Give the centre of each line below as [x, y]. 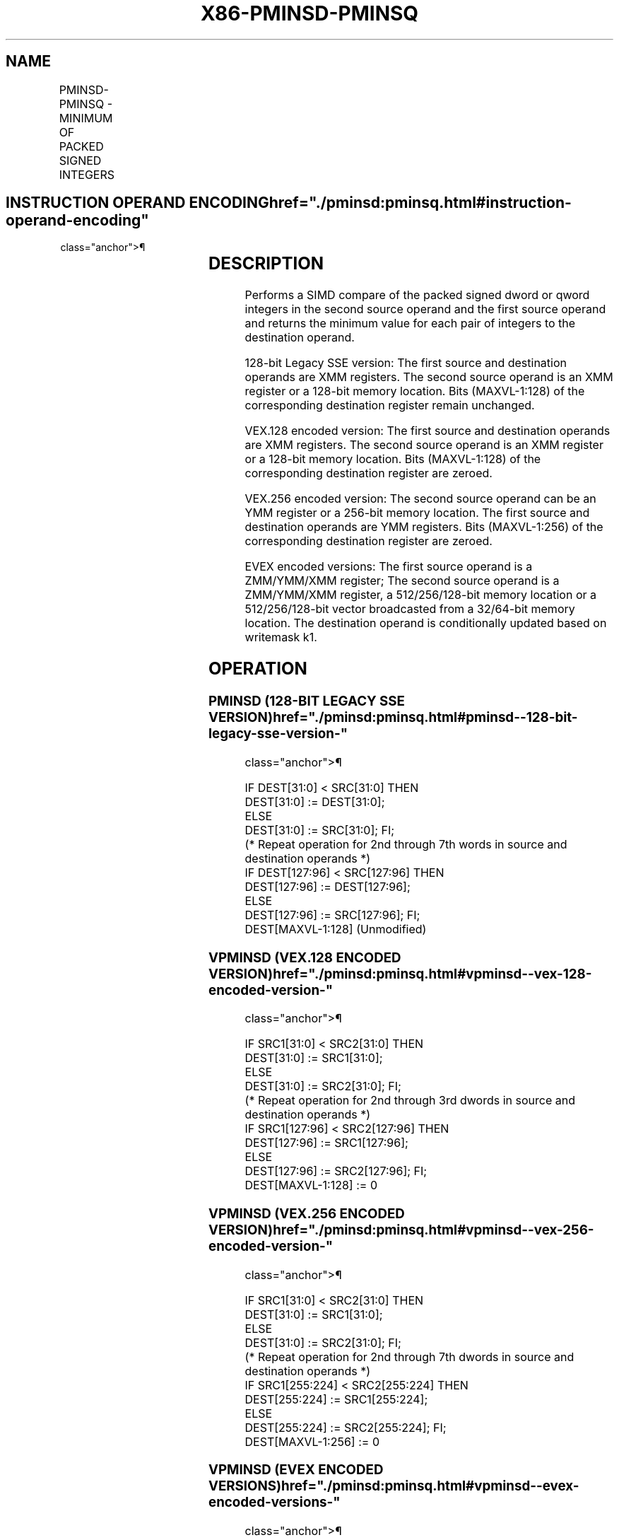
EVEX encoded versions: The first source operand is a [389, 567]
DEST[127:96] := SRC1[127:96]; [326, 1143]
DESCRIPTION [266, 264]
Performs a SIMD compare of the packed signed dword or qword [417, 295]
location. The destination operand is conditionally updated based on [426, 623]
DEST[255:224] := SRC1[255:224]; [336, 1399]
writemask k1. [281, 637]
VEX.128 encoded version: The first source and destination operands [428, 431]
